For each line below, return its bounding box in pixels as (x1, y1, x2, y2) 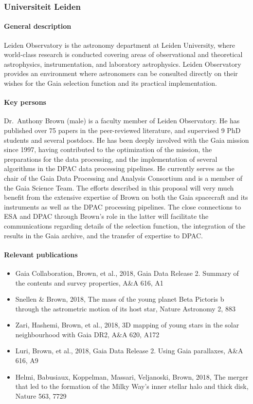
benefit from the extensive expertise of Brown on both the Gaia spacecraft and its (4, 192, 248, 202)
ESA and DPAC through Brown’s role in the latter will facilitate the (4, 211, 209, 221)
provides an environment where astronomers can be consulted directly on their (4, 68, 238, 78)
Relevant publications (4, 249, 78, 259)
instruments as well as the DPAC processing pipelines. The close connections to (4, 201, 241, 212)
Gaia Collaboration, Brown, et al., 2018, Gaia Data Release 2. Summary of (15, 268, 239, 278)
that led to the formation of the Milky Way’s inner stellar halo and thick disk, (15, 381, 249, 391)
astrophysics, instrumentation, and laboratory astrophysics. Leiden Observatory (4, 58, 241, 69)
